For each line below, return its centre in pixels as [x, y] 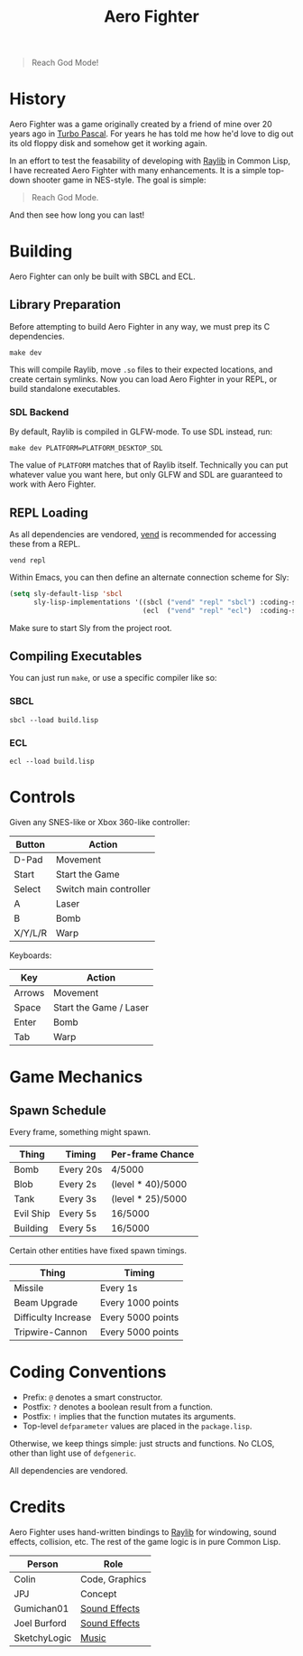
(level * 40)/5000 [149, 1184]
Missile [29, 1288]
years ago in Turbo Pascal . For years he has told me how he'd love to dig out [151, 134]
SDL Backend [39, 412]
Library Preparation [65, 305]
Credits [37, 1507]
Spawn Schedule [58, 1110]
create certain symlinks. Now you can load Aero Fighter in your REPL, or [143, 379]
